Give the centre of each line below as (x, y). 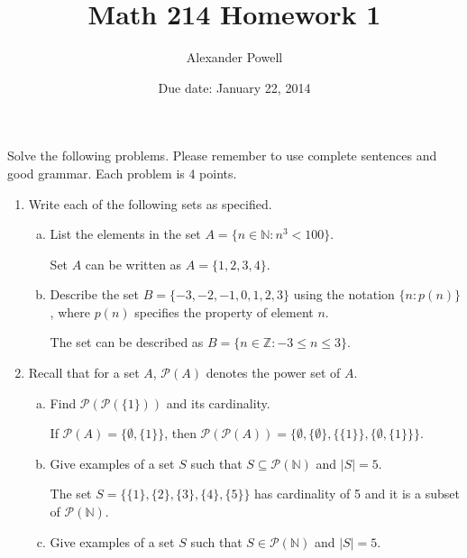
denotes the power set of (273, 373)
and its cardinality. (218, 402)
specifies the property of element (224, 311)
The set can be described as (127, 342)
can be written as (133, 264)
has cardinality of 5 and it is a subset (357, 494)
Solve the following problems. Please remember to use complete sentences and (222, 156)
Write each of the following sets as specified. (150, 203)
